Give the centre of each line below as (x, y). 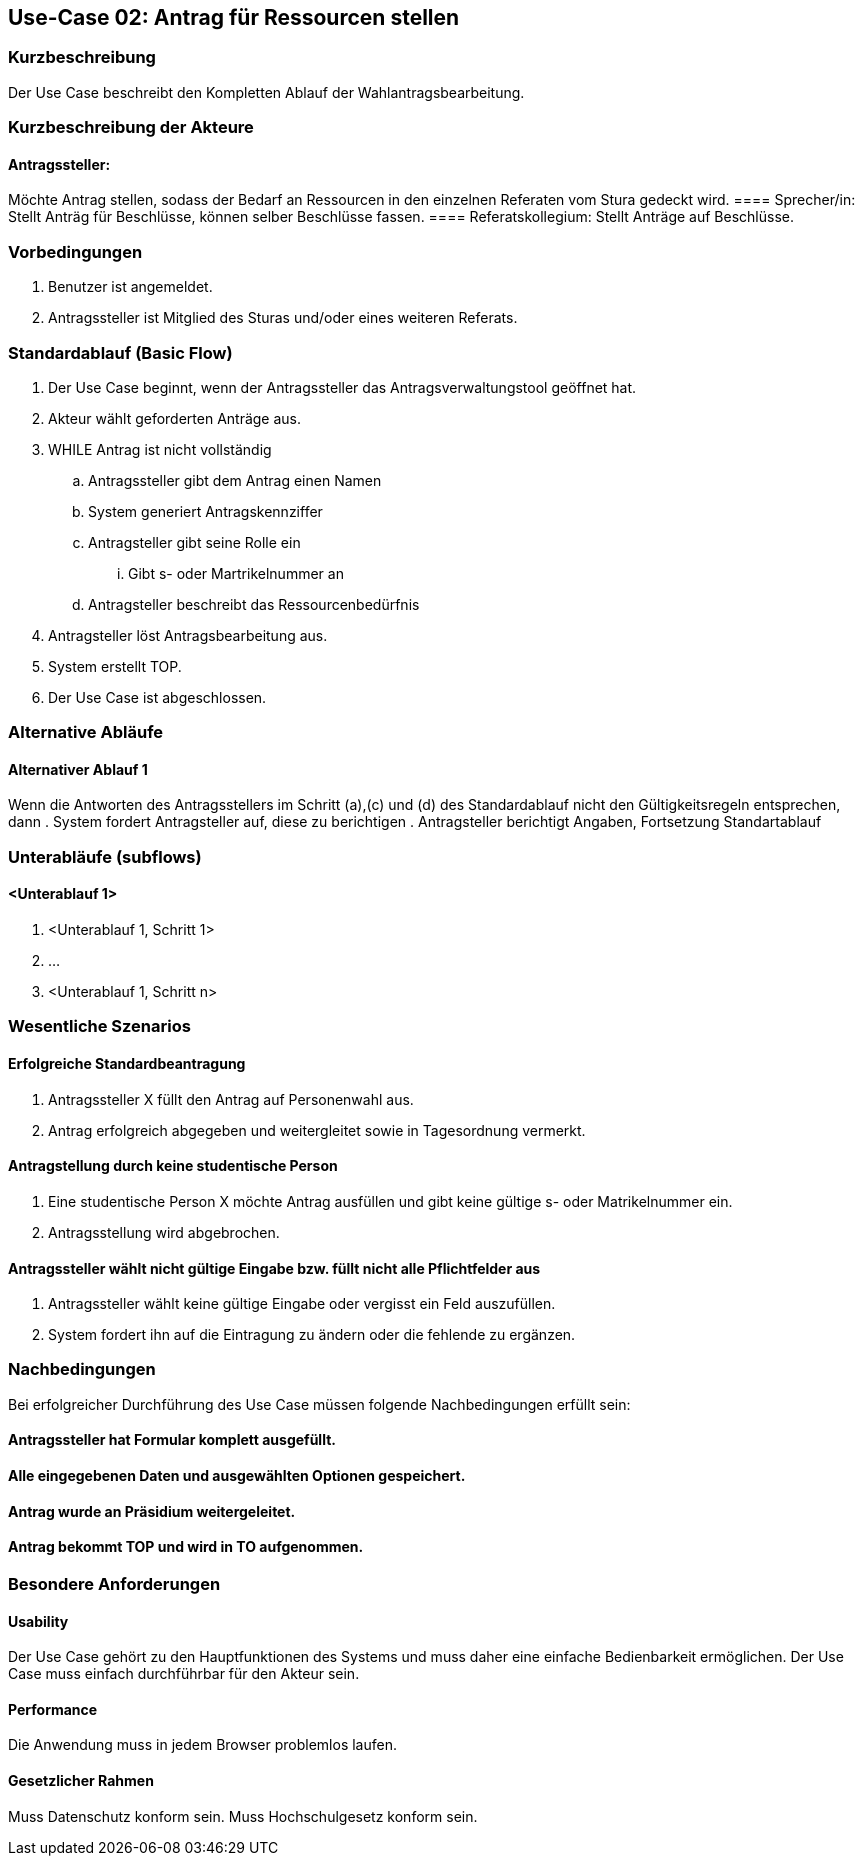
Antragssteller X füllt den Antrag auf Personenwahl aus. (231, 1099)
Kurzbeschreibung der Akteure (131, 127)
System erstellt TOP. (115, 666)
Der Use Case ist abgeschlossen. (157, 697)
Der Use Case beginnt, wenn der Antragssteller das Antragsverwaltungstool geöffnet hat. (342, 387)
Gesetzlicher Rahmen (81, 1780)
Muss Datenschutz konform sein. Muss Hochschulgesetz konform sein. (243, 1816)
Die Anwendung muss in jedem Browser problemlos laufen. (202, 1745)
